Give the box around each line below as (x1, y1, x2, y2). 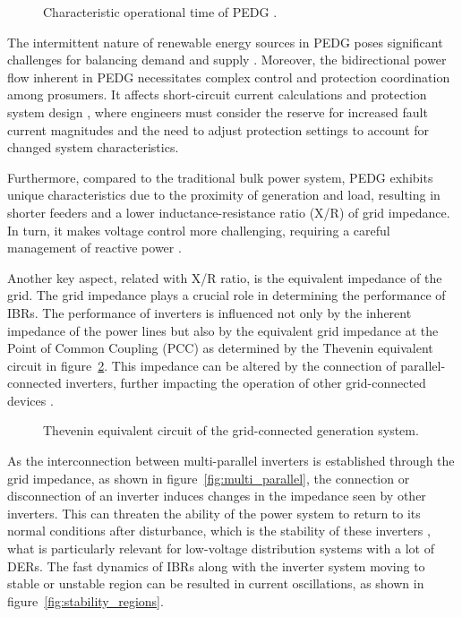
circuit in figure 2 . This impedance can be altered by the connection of (7, 356, 397, 374)
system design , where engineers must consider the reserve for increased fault (7, 102, 428, 121)
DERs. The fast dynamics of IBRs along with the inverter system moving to (7, 556, 425, 575)
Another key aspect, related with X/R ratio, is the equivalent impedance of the (7, 268, 442, 287)
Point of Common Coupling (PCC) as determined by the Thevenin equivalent (7, 338, 433, 357)
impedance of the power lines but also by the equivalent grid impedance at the (7, 321, 439, 339)
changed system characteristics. (7, 138, 179, 157)
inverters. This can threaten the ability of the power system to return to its (7, 503, 421, 522)
